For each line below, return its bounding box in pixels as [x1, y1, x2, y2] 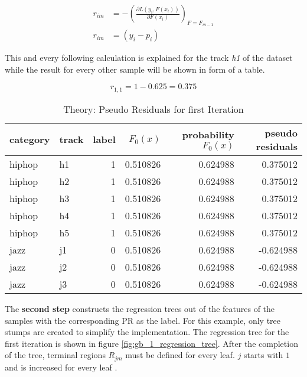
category [9, 132, 50, 147]
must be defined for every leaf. [125, 349, 235, 361]
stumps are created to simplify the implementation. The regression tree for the [5, 326, 289, 338]
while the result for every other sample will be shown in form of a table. [5, 63, 265, 75]
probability [182, 128, 234, 142]
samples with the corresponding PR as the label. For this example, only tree [5, 314, 281, 326]
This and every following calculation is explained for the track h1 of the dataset [5, 51, 293, 64]
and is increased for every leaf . [5, 360, 117, 373]
